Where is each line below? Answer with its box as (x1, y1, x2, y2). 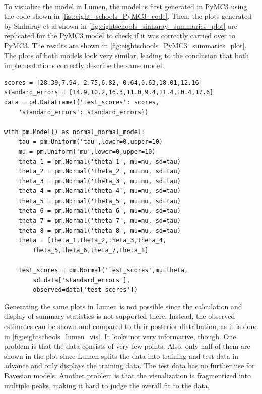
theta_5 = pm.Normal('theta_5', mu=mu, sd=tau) (18, 197, 181, 205)
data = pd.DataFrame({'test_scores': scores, (4, 98, 159, 106)
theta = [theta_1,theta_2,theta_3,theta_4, (18, 237, 167, 244)
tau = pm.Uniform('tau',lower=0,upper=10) (18, 138, 163, 146)
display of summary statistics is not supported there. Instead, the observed (4, 311, 235, 321)
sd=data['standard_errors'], (33, 276, 130, 284)
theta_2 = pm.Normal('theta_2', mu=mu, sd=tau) (18, 168, 181, 175)
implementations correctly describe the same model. (4, 60, 164, 71)
